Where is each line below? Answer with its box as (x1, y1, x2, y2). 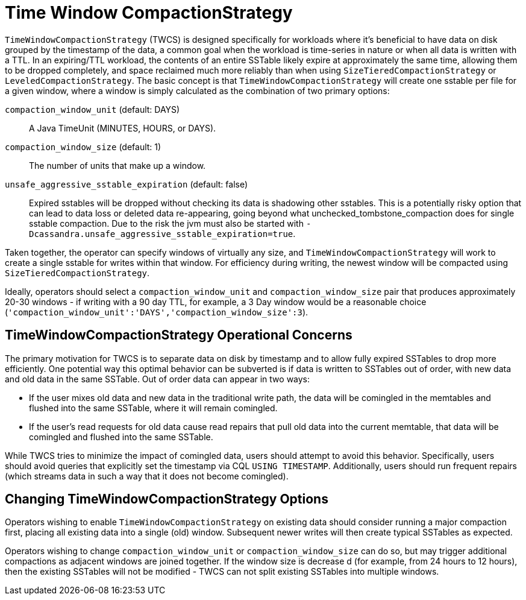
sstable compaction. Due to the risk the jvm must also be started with (29, 218, 304, 229)
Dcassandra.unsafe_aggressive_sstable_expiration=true (29, 229, 293, 239)
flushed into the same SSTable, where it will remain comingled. (29, 402, 278, 413)
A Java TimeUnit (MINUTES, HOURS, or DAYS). (29, 122, 216, 133)
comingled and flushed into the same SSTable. (29, 431, 213, 442)
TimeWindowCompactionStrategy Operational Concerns (5, 327, 352, 343)
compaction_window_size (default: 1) (5, 141, 161, 152)
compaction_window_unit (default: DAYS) (5, 104, 180, 115)
